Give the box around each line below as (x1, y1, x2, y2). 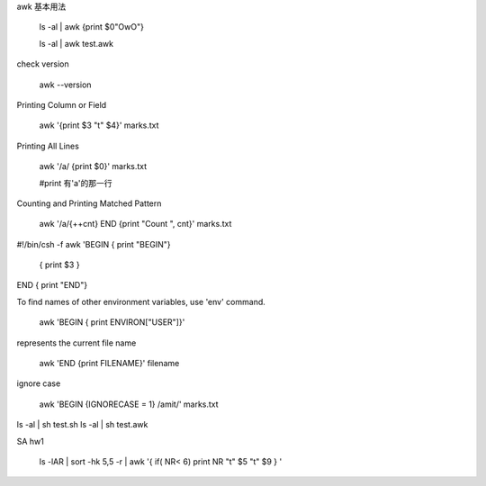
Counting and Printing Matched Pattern (16, 198, 162, 209)
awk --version (39, 79, 92, 90)
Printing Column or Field (16, 99, 107, 110)
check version (16, 58, 69, 69)
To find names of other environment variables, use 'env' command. (16, 296, 265, 307)
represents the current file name (16, 337, 137, 348)
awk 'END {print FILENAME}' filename (39, 358, 180, 369)
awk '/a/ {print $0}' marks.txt (39, 161, 148, 172)
